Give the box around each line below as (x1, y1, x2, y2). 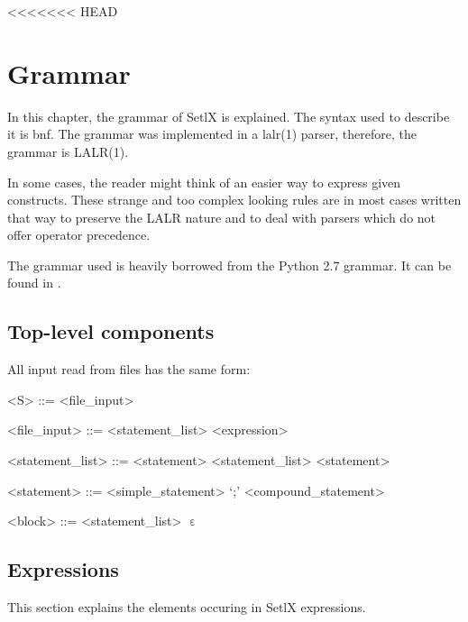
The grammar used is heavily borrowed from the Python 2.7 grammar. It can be (7, 255, 452, 274)
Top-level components (7, 317, 215, 345)
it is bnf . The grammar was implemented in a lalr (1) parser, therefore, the (7, 124, 417, 143)
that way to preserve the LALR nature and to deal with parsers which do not (7, 207, 436, 226)
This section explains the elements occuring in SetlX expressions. (7, 598, 366, 617)
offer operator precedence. (7, 225, 151, 244)
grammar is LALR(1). (7, 142, 129, 160)
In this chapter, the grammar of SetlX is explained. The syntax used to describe (7, 106, 450, 125)
